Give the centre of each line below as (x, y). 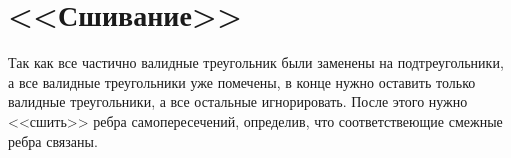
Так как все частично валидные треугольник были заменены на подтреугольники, (256, 62)
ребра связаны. (53, 140)
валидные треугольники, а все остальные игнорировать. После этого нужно (238, 101)
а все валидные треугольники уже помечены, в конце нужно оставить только (242, 81)
